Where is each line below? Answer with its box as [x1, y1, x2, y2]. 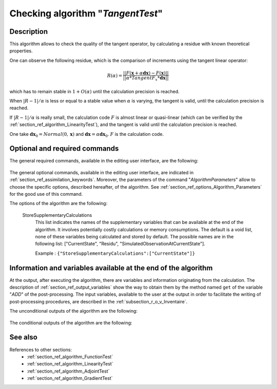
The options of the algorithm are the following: [9, 200, 108, 207]
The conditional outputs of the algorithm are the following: [9, 319, 133, 325]
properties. [9, 48, 33, 54]
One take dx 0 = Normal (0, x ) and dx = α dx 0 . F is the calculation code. [9, 131, 164, 138]
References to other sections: [9, 346, 72, 353]
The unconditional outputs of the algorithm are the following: [9, 308, 138, 314]
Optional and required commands [9, 144, 119, 153]
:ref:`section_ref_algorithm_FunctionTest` [27, 354, 113, 360]
